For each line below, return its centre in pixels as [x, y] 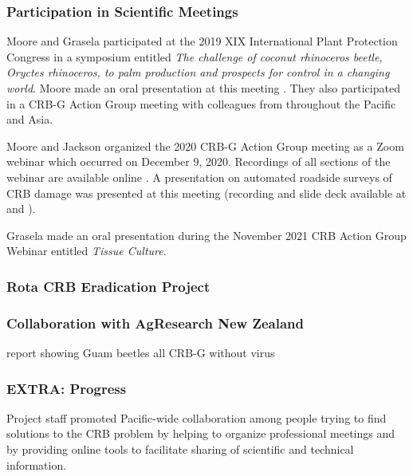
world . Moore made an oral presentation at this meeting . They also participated [203, 88]
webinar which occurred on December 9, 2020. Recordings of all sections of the [199, 161]
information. [37, 464]
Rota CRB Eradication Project [108, 286]
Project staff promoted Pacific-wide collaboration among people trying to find [197, 417]
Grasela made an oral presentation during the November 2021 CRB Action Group [206, 235]
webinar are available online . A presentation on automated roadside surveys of [199, 177]
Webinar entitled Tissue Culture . [87, 251]
